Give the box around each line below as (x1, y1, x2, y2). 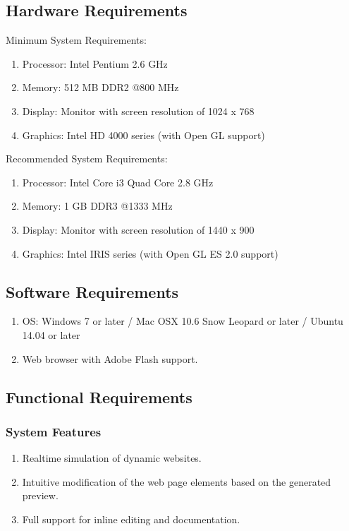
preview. (22, 488, 59, 503)
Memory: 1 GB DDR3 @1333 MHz (22, 198, 173, 213)
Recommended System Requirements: (6, 151, 168, 166)
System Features (6, 422, 102, 440)
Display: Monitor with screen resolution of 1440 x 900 (22, 222, 255, 237)
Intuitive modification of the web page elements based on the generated (22, 474, 331, 489)
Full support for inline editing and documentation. (22, 511, 240, 526)
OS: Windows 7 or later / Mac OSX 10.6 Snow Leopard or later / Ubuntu (22, 314, 343, 328)
